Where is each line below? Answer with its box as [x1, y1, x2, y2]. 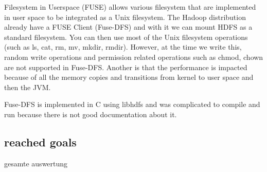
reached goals [4, 134, 77, 149]
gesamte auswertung [4, 158, 68, 168]
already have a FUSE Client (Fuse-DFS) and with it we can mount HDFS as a [4, 21, 253, 32]
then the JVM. [4, 81, 51, 92]
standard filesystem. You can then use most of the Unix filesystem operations [4, 31, 248, 42]
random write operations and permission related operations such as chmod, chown [4, 51, 263, 62]
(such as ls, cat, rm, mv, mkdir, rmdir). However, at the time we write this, [4, 41, 242, 52]
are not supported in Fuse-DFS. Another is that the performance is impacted [4, 61, 247, 72]
